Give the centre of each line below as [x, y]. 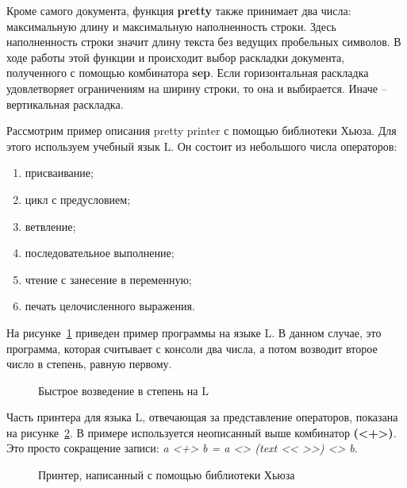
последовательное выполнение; [100, 253]
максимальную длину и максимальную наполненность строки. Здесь [171, 26]
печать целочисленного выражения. [110, 306]
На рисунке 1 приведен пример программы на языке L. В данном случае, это [194, 332]
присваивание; [59, 173]
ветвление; [50, 226]
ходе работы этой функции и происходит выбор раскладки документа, [176, 57]
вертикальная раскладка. [65, 104]
